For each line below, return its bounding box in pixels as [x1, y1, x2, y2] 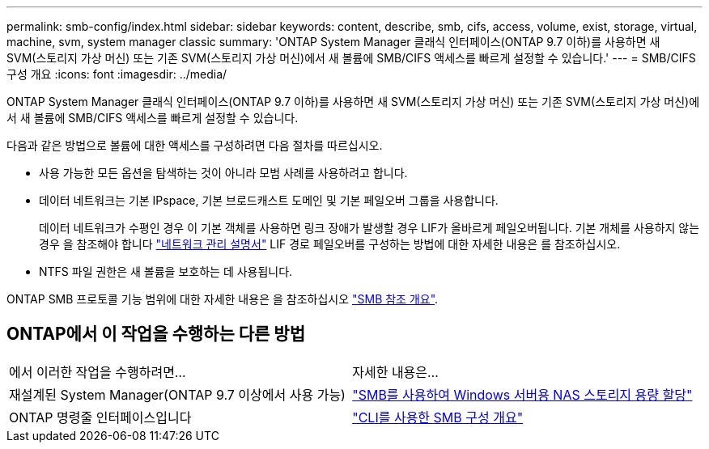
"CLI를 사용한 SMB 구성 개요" [352, 409, 524, 426]
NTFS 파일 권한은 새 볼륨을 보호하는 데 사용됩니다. [39, 265, 293, 278]
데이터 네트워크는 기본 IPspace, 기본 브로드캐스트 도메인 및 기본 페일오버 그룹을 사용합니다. [39, 193, 499, 207]
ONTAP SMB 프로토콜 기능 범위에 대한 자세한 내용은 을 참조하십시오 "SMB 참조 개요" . [6, 292, 439, 306]
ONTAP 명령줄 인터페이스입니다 [9, 409, 192, 426]
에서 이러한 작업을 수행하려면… [9, 363, 186, 380]
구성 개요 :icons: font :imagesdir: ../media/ [6, 67, 227, 81]
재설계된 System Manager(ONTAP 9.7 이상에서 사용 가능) [9, 386, 346, 403]
